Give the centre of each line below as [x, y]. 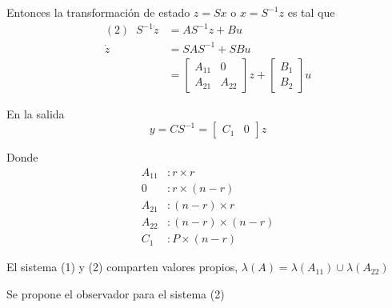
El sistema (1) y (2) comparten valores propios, [122, 267]
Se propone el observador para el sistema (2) [116, 294]
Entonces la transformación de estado [98, 12]
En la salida [36, 113]
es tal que [311, 12]
